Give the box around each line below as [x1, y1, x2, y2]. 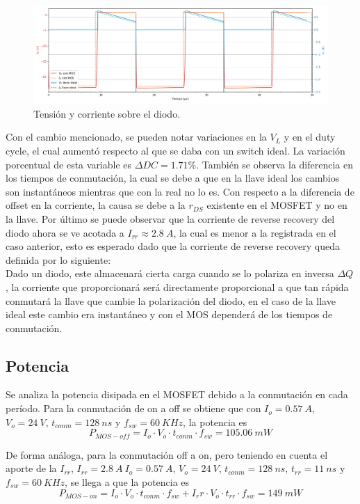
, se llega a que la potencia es [65, 474, 190, 489]
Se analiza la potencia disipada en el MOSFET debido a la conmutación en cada [6, 387, 348, 402]
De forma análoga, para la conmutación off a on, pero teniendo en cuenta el [6, 447, 328, 462]
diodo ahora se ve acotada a [6, 225, 124, 239]
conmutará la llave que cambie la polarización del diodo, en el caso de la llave [6, 293, 336, 308]
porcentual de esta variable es [6, 157, 132, 171]
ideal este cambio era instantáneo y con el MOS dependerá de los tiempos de [6, 307, 333, 322]
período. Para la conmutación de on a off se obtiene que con [6, 401, 261, 416]
